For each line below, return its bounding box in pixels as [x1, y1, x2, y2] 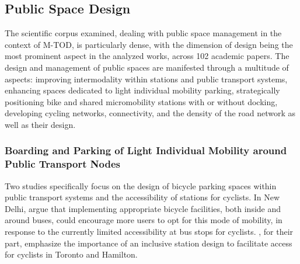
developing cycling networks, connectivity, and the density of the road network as [5, 107, 296, 119]
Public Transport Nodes [5, 157, 120, 171]
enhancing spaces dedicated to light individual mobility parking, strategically [5, 84, 280, 96]
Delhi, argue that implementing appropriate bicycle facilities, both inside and [5, 202, 281, 214]
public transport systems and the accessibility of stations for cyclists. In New [5, 191, 280, 203]
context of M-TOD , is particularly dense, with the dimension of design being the [5, 38, 293, 50]
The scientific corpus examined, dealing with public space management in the [5, 27, 282, 39]
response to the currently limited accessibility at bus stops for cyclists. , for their [5, 225, 294, 238]
